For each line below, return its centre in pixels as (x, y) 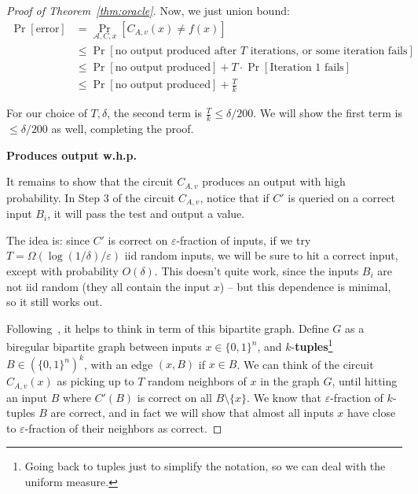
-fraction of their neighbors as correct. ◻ (123, 428)
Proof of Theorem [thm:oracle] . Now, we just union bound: (148, 10)
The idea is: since (48, 240)
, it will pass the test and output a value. (146, 214)
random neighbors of (197, 381)
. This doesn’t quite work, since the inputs (257, 270)
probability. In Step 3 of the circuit (91, 197)
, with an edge (119, 364)
